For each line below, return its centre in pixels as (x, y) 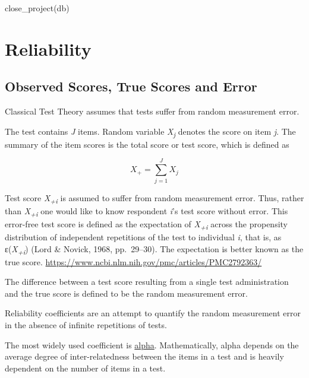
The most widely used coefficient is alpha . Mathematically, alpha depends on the (152, 344)
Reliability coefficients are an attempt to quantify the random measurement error (153, 313)
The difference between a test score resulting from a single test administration (147, 282)
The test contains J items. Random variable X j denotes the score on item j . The (150, 132)
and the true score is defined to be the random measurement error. (126, 293)
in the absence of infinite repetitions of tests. (86, 325)
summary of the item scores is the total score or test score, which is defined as (147, 144)
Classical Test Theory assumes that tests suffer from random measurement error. (152, 111)
